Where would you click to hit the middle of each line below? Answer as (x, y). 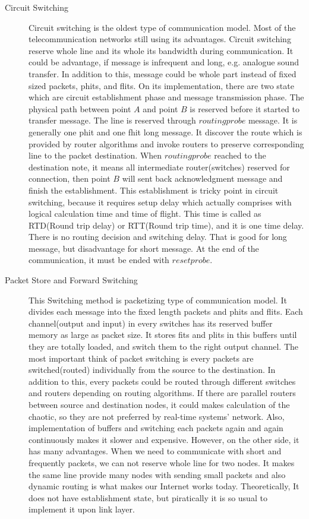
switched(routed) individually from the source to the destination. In (152, 370)
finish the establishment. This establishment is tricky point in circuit (154, 190)
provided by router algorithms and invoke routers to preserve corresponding (166, 143)
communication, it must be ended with (99, 260)
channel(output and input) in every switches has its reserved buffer (151, 323)
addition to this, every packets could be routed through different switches (162, 381)
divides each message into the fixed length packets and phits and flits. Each (166, 311)
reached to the (240, 155)
